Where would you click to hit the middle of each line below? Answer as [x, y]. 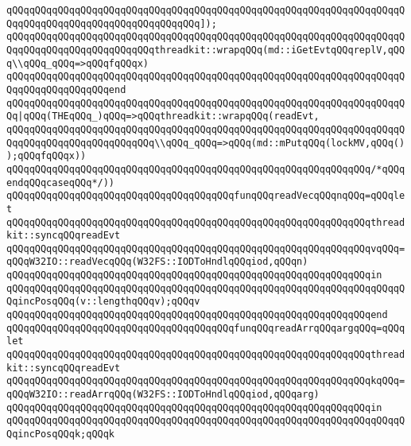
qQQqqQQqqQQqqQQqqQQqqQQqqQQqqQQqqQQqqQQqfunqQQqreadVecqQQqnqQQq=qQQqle [206, 196]
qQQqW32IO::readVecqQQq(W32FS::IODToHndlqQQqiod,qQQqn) [157, 262]
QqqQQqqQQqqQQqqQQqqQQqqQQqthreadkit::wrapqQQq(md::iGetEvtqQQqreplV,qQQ [206, 50]
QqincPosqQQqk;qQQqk [61, 434]
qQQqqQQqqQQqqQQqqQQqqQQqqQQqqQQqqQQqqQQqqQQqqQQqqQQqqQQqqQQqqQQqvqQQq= [206, 248]
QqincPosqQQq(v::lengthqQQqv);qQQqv [103, 302]
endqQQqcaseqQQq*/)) [61, 182]
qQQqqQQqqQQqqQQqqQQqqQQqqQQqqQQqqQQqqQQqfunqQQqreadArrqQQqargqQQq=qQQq [206, 328]
